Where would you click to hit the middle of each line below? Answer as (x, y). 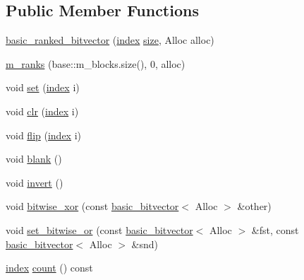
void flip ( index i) (43, 135)
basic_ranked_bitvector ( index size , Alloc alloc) (110, 40)
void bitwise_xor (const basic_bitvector (92, 206)
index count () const (49, 268)
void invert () (35, 182)
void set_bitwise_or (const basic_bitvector (99, 229)
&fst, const (275, 229)
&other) (254, 206)
